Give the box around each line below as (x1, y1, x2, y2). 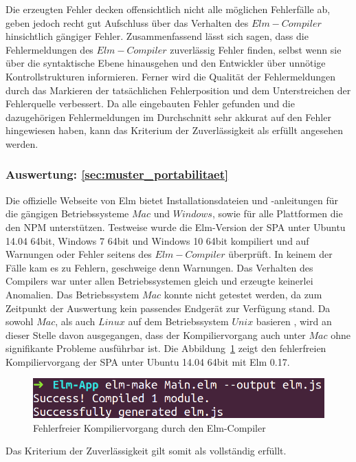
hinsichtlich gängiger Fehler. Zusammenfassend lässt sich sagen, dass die (5, 29, 309, 43)
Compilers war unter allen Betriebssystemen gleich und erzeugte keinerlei (5, 274, 313, 288)
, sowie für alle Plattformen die (212, 206, 343, 221)
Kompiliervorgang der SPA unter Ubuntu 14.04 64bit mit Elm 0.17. (5, 354, 290, 368)
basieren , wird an (256, 314, 332, 329)
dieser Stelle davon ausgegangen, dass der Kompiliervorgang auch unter (5, 327, 306, 342)
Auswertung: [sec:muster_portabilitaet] (5, 166, 229, 183)
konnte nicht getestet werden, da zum (164, 287, 322, 301)
